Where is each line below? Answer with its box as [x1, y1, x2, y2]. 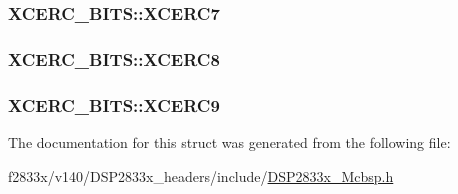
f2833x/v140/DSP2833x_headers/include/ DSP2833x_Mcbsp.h [8, 165, 394, 186]
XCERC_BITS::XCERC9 [8, 92, 220, 117]
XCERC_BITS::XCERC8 [8, 46, 220, 71]
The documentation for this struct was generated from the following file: [8, 131, 451, 152]
